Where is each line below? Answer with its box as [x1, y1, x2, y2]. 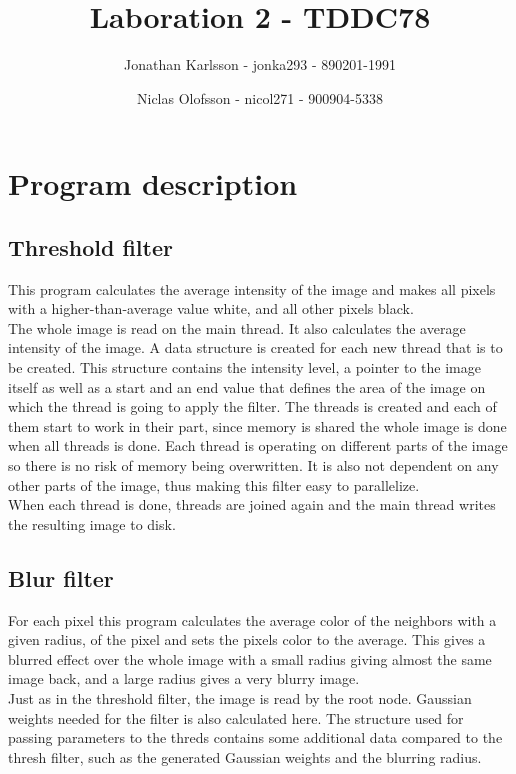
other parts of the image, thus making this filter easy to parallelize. [8, 474, 420, 495]
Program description [8, 163, 298, 204]
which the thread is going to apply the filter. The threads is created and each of [8, 396, 497, 417]
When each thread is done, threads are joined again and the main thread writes [8, 494, 496, 515]
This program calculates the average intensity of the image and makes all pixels [8, 278, 496, 299]
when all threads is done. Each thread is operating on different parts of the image [8, 435, 508, 456]
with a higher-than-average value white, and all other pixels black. [8, 298, 414, 319]
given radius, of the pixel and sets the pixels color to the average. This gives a [8, 629, 486, 650]
